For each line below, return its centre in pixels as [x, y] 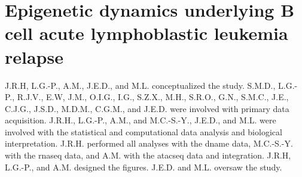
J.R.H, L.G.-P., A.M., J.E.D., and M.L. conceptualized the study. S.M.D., [140, 85]
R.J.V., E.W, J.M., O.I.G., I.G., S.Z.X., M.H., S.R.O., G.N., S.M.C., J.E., [153, 97]
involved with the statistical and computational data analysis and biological [144, 131]
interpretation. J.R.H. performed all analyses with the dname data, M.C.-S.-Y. [149, 143]
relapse [34, 56]
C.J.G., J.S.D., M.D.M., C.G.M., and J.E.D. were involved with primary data [147, 108]
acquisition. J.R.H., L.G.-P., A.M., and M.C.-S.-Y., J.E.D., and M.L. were [141, 120]
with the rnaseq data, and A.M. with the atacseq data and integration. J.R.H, [148, 155]
